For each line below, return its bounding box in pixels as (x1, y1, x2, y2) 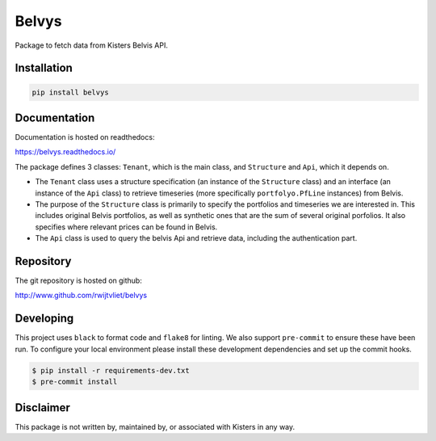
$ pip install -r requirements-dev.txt (31, 366, 190, 375)
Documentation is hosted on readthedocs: (15, 132, 155, 142)
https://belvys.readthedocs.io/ (15, 147, 116, 157)
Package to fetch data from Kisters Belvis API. (15, 40, 169, 50)
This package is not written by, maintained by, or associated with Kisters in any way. (15, 422, 296, 431)
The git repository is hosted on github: (15, 275, 143, 286)
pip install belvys (31, 87, 109, 97)
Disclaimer (15, 401, 70, 414)
